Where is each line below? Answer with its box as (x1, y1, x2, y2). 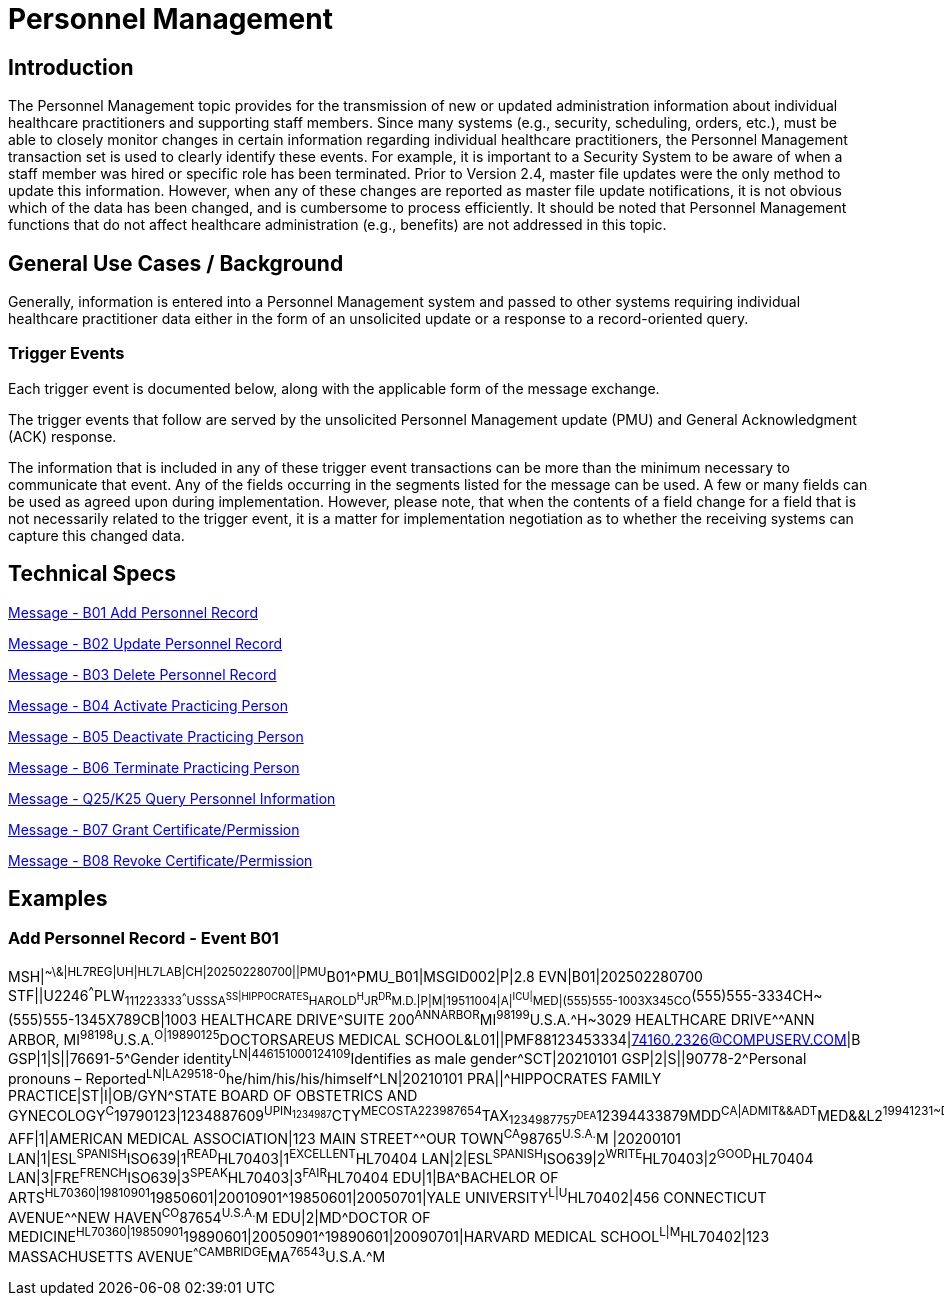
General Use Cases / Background (8, 250, 344, 276)
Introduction (8, 54, 134, 80)
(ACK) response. (8, 427, 117, 445)
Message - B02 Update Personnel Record (8, 634, 283, 652)
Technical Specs (8, 561, 177, 587)
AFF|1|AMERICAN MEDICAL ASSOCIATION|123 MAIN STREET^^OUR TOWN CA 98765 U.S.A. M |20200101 (8, 1127, 681, 1147)
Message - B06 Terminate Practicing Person (8, 758, 300, 776)
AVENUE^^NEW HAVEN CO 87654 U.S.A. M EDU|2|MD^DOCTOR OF (8, 1205, 431, 1226)
